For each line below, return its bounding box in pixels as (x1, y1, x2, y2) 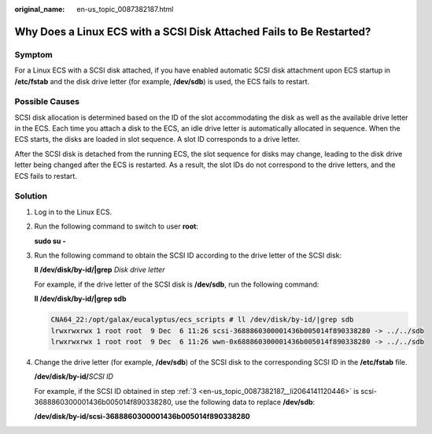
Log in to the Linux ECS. (34, 207, 113, 217)
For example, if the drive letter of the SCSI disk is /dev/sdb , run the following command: (34, 280, 319, 289)
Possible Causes (14, 96, 80, 107)
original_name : (14, 5, 65, 13)
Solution (14, 191, 48, 202)
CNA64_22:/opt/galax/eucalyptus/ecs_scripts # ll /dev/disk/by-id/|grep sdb (50, 315, 354, 325)
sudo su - (34, 236, 66, 246)
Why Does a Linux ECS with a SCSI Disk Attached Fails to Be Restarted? (14, 24, 371, 39)
